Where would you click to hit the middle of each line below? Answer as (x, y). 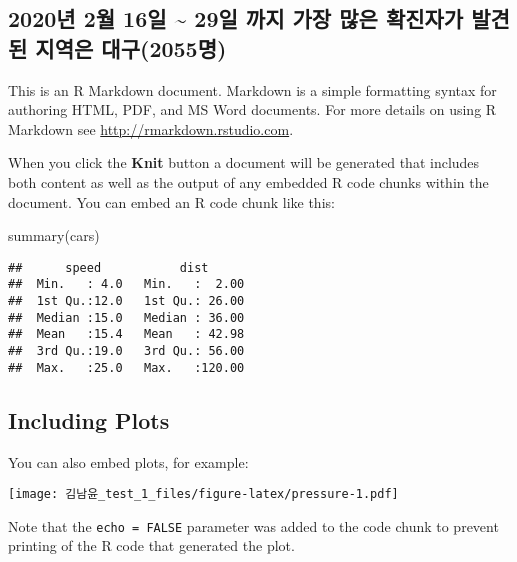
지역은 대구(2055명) (131, 47)
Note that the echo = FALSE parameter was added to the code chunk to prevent (253, 525)
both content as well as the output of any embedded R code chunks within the (248, 181)
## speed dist (108, 267)
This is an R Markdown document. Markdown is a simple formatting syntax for (252, 89)
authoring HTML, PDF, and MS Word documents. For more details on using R (252, 109)
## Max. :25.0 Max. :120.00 (126, 367)
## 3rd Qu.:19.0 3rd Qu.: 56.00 (126, 351)
